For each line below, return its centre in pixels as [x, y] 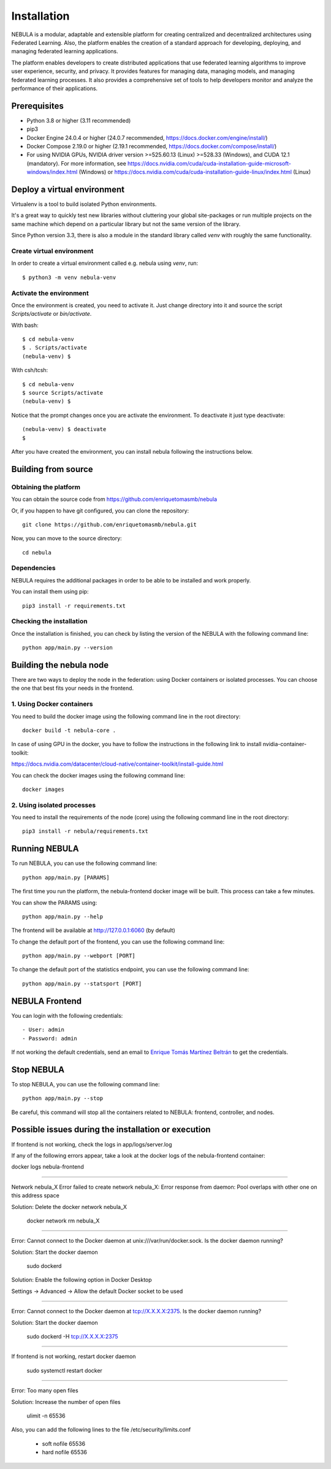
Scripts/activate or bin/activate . [51, 314]
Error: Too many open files [45, 1391]
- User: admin [43, 1030]
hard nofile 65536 [65, 1452]
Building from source [52, 469]
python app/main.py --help [63, 916]
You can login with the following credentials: [67, 1015]
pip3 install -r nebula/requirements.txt [85, 831]
